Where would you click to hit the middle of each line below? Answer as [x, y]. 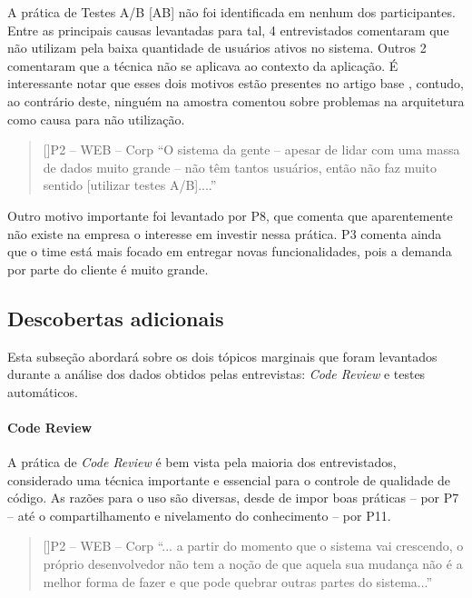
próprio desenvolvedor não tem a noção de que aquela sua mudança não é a [253, 564]
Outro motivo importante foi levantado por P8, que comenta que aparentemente [230, 215]
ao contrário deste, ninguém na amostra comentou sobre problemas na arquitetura [236, 100]
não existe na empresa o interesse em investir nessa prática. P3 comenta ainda [225, 233]
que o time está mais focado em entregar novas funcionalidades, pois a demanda [230, 251]
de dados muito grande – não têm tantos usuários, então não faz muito [240, 167]
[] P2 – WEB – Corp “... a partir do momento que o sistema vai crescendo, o [253, 546]
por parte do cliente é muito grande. [108, 269]
